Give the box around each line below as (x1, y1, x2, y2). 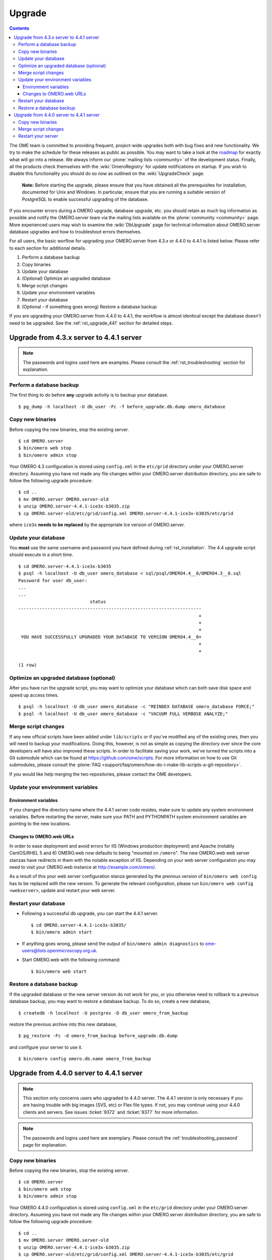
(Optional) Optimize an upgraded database (22, 275, 111, 282)
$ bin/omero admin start (31, 929, 92, 935)
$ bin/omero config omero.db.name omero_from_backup (18, 1056, 151, 1062)
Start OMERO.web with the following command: (22, 957, 121, 963)
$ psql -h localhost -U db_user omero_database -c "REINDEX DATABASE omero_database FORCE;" (18, 704, 255, 710)
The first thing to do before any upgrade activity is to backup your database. (9, 392, 169, 398)
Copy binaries (22, 261, 51, 267)
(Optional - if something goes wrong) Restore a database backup (22, 304, 157, 309)
